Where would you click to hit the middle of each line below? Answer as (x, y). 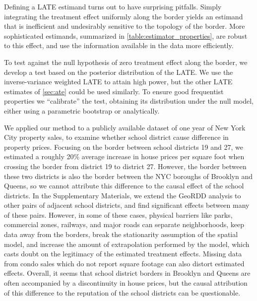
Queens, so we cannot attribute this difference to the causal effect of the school (124, 186)
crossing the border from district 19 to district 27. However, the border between (125, 166)
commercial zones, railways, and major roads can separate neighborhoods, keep (124, 224)
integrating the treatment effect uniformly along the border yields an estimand (124, 16)
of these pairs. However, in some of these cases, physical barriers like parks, (118, 214)
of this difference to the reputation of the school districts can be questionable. (122, 292)
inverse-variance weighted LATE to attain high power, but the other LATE (118, 82)
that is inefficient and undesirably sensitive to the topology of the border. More (125, 26)
